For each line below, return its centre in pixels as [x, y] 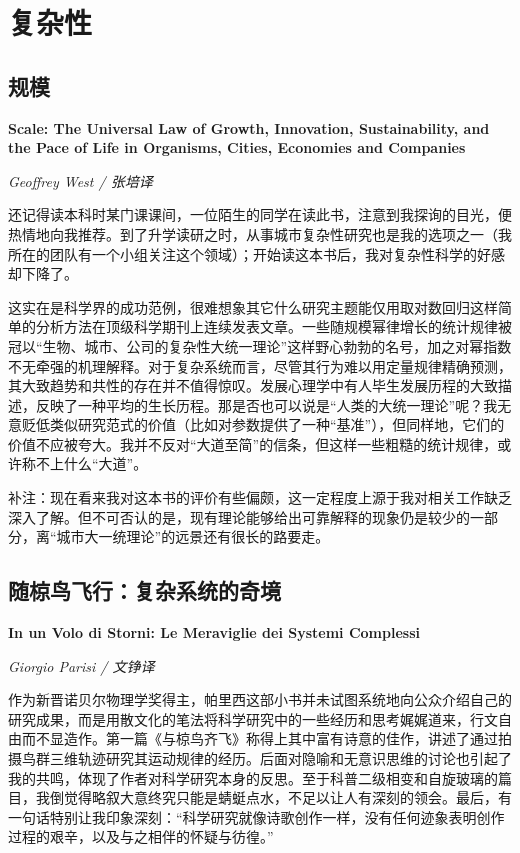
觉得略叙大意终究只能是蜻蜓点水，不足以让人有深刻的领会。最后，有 [287, 797]
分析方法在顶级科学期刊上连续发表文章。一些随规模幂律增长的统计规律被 [273, 326]
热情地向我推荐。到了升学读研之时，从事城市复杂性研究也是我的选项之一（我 [260, 233]
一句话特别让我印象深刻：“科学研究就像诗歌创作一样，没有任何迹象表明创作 [256, 816]
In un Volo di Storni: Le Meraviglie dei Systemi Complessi [214, 632]
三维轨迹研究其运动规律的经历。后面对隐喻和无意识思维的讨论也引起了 [280, 758]
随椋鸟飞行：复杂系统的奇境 [144, 590]
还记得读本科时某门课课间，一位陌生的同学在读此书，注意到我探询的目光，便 [260, 214]
